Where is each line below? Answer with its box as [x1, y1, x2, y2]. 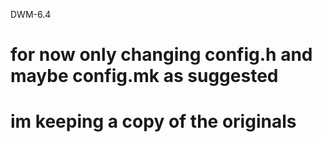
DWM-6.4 [10, 9, 52, 20]
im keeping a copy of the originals [10, 110, 297, 133]
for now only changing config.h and [10, 44, 313, 66]
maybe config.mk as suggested [10, 65, 279, 88]
